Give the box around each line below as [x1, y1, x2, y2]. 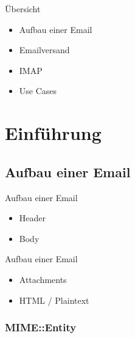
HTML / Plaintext [19, 293, 89, 306]
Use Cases [19, 84, 57, 97]
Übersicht [5, 2, 41, 15]
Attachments [19, 273, 67, 285]
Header [19, 211, 46, 224]
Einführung [5, 120, 102, 145]
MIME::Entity [5, 320, 77, 335]
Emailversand [19, 43, 70, 56]
